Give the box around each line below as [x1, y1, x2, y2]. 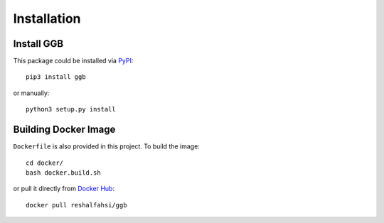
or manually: [13, 89, 50, 97]
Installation [13, 11, 81, 26]
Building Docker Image [13, 124, 116, 136]
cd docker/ [26, 158, 64, 167]
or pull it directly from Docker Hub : [13, 185, 115, 193]
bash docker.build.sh [26, 168, 101, 177]
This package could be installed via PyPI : [13, 57, 134, 65]
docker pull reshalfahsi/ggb [26, 201, 127, 209]
